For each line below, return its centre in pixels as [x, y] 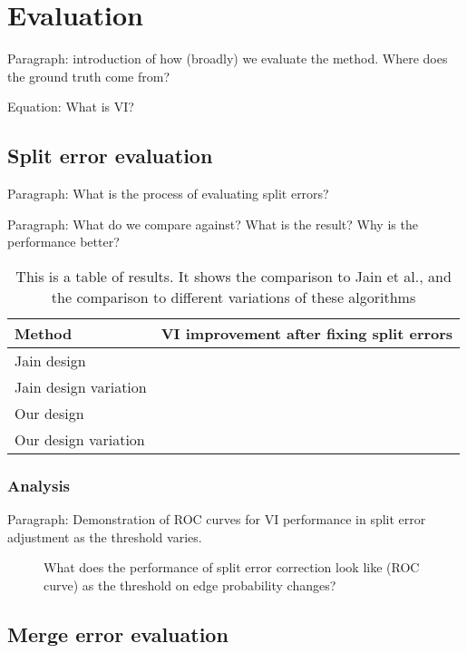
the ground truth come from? [89, 76]
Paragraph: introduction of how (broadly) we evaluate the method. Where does [228, 58]
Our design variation [80, 439]
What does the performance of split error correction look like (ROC [232, 567]
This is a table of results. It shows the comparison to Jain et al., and [233, 276]
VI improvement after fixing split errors [307, 333]
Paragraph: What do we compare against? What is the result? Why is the [213, 224]
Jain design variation [81, 386]
